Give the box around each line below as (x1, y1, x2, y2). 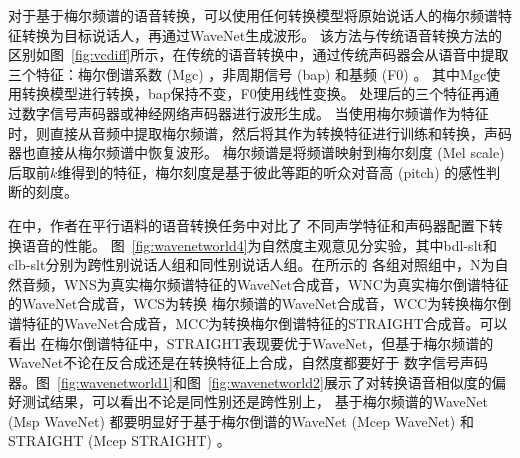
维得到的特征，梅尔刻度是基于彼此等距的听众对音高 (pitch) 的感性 (57, 161, 487, 182)
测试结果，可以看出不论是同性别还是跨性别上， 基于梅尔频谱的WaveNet (21, 391, 488, 412)
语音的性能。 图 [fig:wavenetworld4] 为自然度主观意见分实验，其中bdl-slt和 (21, 234, 497, 255)
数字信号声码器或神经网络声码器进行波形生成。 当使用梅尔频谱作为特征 (21, 102, 489, 123)
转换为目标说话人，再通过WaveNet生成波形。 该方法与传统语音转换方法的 (21, 24, 502, 45)
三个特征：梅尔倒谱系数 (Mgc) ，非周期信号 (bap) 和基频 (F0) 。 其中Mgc (8, 63, 487, 84)
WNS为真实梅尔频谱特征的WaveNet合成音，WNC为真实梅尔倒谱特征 (63, 273, 509, 294)
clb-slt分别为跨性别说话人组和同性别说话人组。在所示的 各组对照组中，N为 (8, 254, 495, 275)
